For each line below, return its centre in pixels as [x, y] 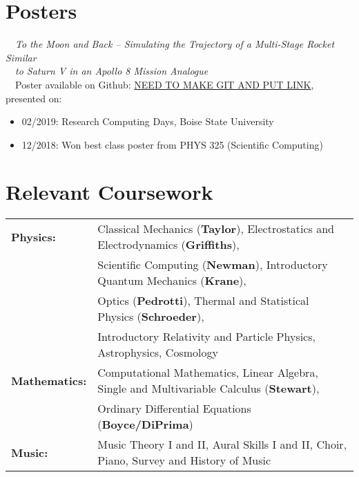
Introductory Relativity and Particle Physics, [206, 337]
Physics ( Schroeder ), [151, 317]
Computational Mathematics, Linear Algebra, [208, 373]
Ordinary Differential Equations [174, 409]
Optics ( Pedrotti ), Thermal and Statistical [203, 301]
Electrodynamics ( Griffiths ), [168, 245]
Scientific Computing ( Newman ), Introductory [213, 265]
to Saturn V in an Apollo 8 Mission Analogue [112, 71]
